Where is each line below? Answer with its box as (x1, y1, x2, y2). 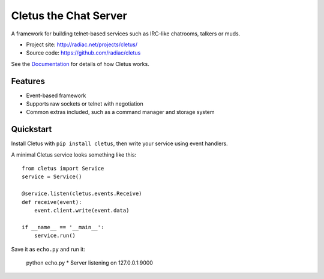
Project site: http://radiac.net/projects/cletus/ (26, 41, 138, 48)
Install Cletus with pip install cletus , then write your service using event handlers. (11, 140, 228, 147)
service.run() (34, 232, 76, 239)
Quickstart (11, 124, 52, 134)
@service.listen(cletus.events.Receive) (22, 190, 142, 197)
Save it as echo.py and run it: (11, 245, 85, 253)
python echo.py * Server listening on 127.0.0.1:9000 (26, 259, 153, 266)
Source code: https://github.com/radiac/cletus (26, 49, 141, 56)
